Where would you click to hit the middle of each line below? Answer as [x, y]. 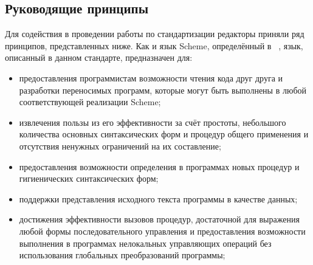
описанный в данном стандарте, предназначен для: [99, 57]
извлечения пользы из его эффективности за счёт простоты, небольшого [153, 122]
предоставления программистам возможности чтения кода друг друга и [151, 77]
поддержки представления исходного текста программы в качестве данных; [158, 198]
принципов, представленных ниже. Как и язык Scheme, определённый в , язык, [154, 45]
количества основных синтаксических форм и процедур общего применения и [164, 134]
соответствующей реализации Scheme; [90, 102]
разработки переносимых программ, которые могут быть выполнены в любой [163, 90]
